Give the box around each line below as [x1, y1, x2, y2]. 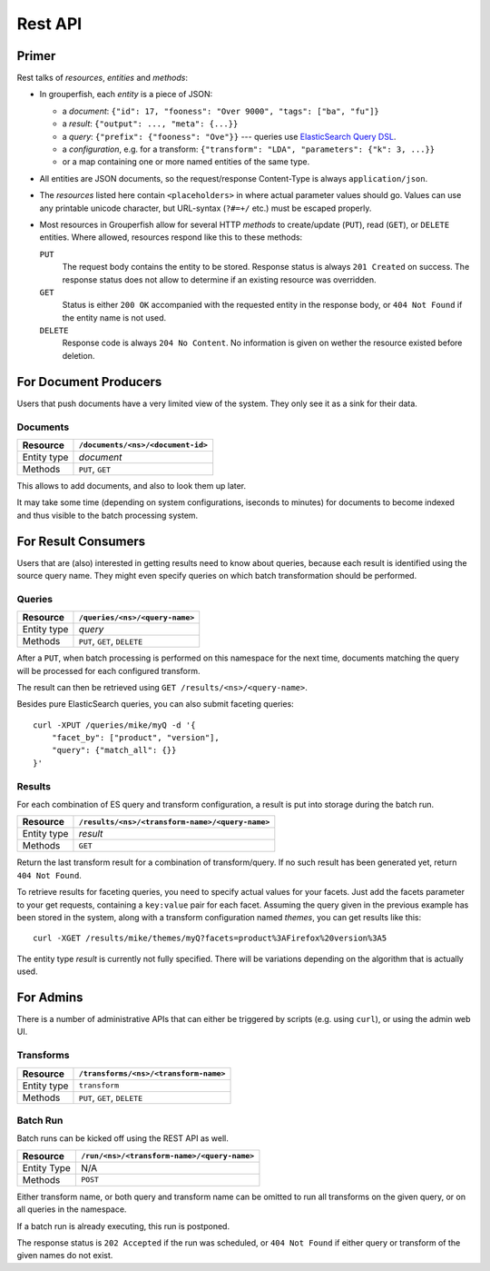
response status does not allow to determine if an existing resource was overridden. [62, 273, 377, 285]
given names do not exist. [16, 1250, 113, 1261]
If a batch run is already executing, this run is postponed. [16, 1220, 230, 1231]
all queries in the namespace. [16, 1204, 127, 1215]
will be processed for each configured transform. [16, 665, 201, 676]
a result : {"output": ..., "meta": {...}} [62, 118, 239, 129]
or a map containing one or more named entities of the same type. [62, 156, 310, 167]
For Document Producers [16, 373, 162, 390]
